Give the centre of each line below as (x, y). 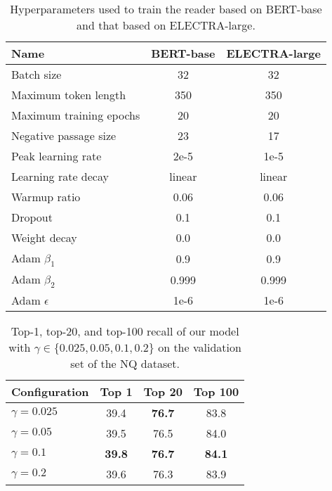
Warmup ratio (46, 197)
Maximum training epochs (76, 115)
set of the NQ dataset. (125, 364)
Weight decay (44, 237)
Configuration (50, 392)
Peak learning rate (57, 156)
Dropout (32, 217)
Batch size (36, 74)
